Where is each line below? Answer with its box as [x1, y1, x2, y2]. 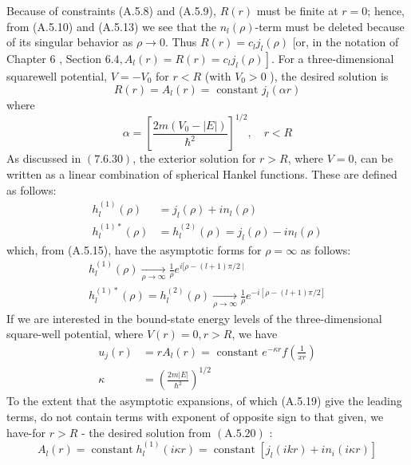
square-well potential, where [6, 325, 144, 342]
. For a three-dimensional [271, 49, 394, 66]
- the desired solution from [81, 424, 211, 440]
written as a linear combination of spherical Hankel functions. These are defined [6, 166, 397, 183]
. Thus [164, 33, 197, 50]
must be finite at [256, 2, 338, 18]
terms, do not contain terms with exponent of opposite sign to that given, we [6, 408, 384, 425]
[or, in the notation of [292, 33, 399, 50]
